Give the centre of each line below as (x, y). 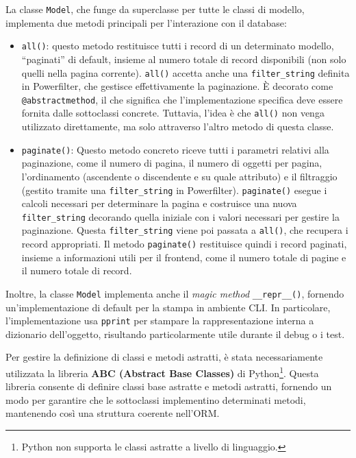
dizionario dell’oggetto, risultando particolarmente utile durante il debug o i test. (175, 334)
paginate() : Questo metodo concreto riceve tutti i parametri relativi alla (175, 149)
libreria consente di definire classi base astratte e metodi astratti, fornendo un (169, 386)
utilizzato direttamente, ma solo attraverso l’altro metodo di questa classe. (178, 126)
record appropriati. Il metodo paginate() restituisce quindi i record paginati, (184, 244)
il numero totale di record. (77, 270)
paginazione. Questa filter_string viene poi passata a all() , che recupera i (185, 230)
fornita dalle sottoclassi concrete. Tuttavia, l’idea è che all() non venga (173, 113)
